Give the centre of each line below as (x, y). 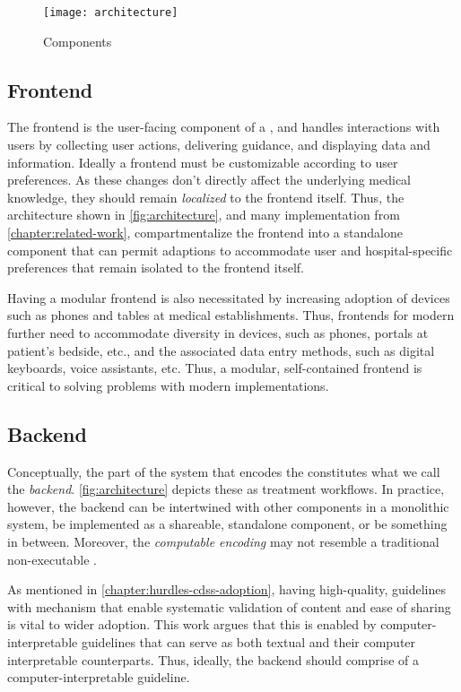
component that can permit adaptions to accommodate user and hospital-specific (230, 250)
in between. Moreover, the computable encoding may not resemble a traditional (223, 541)
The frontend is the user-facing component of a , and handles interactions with (224, 127)
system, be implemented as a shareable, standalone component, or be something (227, 524)
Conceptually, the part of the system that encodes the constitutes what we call (224, 471)
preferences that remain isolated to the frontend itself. (156, 268)
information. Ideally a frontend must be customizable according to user (203, 162)
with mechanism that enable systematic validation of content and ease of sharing (229, 606)
